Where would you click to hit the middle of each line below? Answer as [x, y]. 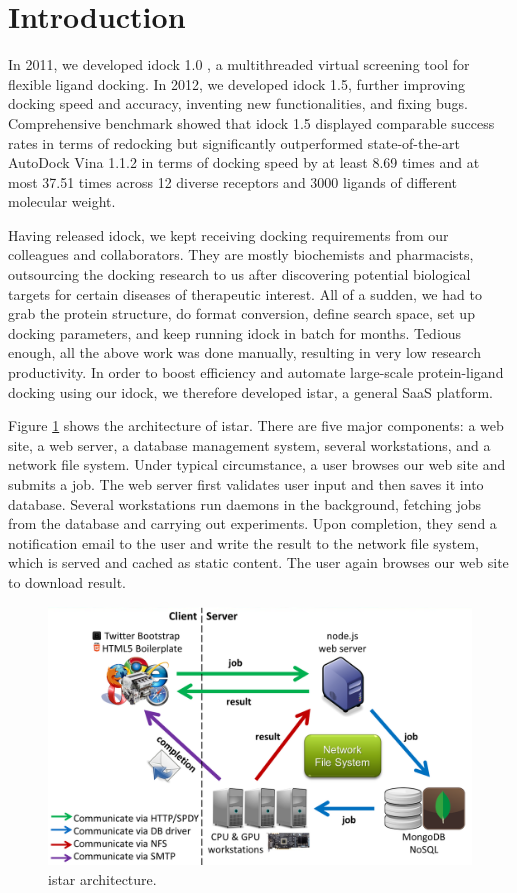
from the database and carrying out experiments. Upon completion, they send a [252, 523]
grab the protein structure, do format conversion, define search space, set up [241, 313]
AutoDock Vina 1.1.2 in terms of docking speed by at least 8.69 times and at [244, 162]
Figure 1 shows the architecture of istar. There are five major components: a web [256, 425]
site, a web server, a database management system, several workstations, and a [249, 444]
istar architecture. [102, 878]
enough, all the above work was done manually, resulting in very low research [244, 352]
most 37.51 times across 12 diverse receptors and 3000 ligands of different [233, 181]
